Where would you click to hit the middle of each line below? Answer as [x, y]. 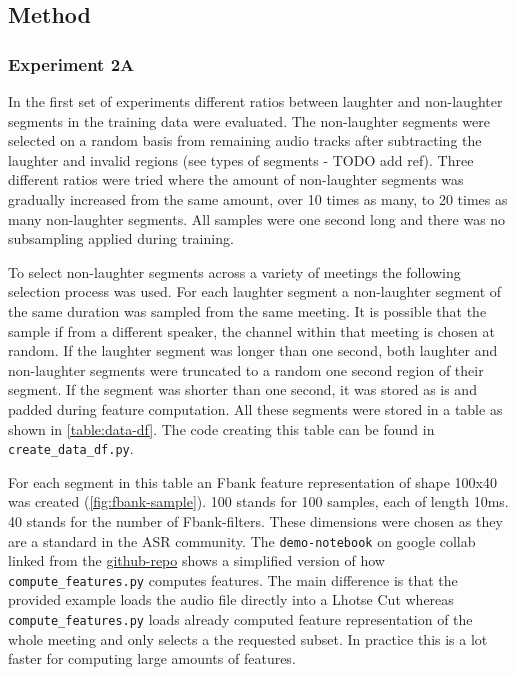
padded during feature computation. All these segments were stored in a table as [255, 408]
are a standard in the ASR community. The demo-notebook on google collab [242, 540]
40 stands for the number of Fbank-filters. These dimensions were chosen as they [255, 520]
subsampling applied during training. [121, 238]
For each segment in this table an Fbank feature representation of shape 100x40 [252, 481]
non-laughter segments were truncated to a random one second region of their [246, 369]
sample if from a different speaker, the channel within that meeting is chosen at [251, 330]
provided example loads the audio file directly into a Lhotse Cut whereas [231, 599]
